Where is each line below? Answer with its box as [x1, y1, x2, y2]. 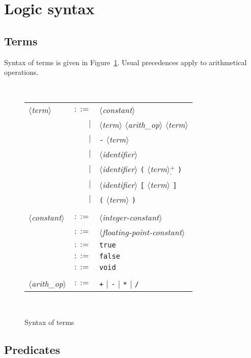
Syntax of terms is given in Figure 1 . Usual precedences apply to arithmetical [4, 57, 247, 67]
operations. [4, 67, 39, 77]
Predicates [4, 341, 61, 357]
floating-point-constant [102, 226, 182, 238]
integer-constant [102, 211, 159, 224]
